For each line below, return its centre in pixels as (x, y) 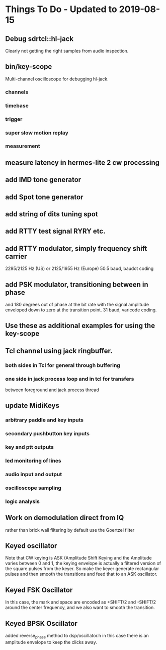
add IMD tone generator (43, 180)
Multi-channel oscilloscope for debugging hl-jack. (57, 79)
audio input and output (33, 474)
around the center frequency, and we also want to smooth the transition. (80, 608)
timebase (17, 106)
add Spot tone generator (44, 197)
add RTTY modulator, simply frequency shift (76, 248)
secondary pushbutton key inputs (47, 434)
